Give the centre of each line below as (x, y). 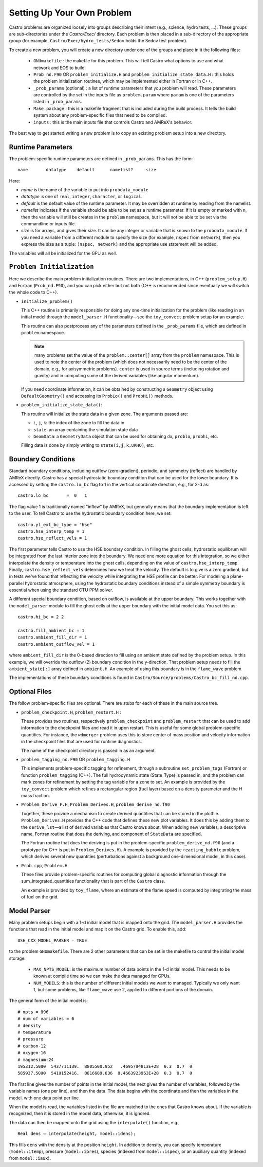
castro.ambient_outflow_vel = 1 (56, 644)
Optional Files (30, 692)
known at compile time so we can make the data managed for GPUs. (102, 976)
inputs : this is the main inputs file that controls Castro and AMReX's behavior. (113, 122)
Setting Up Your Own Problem (70, 13)
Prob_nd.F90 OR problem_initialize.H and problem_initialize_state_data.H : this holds (134, 74)
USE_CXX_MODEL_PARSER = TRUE (52, 940)
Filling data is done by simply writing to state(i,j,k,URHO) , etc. (88, 445)
